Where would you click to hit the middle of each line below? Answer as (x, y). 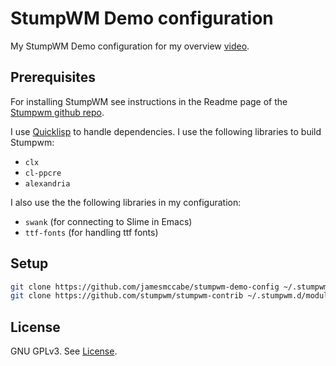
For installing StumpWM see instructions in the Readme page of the (149, 101)
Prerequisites (53, 77)
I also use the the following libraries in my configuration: (126, 202)
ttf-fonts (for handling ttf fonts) (91, 232)
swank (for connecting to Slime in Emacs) (108, 221)
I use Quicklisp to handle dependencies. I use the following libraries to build (166, 131)
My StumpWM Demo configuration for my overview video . (130, 46)
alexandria (47, 183)
